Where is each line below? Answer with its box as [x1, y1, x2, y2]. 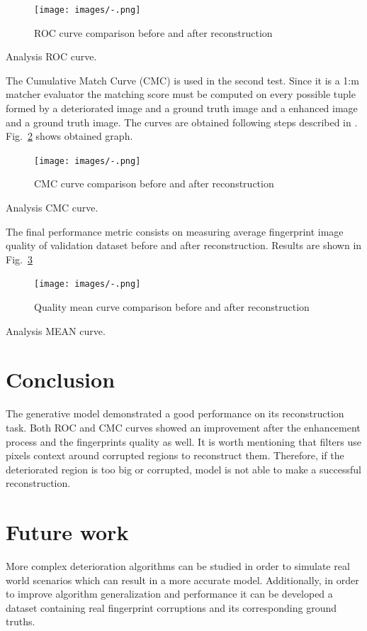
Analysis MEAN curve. [6, 323, 106, 338]
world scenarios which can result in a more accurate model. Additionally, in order [6, 572, 359, 587]
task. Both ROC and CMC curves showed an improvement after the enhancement [6, 420, 361, 434]
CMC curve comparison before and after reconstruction [34, 176, 274, 191]
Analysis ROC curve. [6, 49, 97, 64]
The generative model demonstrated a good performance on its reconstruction [6, 406, 344, 421]
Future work [6, 517, 129, 547]
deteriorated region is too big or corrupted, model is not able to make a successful [6, 461, 361, 476]
